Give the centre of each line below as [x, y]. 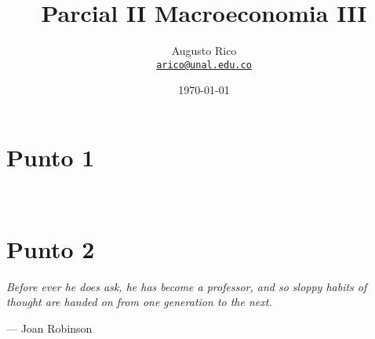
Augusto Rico [204, 51]
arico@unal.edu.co [204, 65]
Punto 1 [51, 157]
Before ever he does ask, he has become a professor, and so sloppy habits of [187, 286]
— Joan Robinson [49, 328]
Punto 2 [51, 248]
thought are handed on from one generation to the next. [139, 302]
